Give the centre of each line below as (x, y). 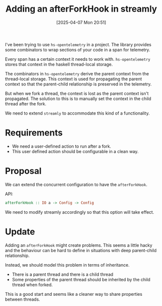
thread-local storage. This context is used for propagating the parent (74, 79)
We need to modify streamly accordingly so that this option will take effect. (80, 212)
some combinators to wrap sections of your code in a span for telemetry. (78, 50)
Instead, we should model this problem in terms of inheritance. (67, 265)
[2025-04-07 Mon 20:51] (81, 22)
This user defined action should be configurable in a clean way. (75, 151)
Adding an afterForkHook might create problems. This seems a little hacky (79, 245)
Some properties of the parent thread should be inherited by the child (81, 279)
